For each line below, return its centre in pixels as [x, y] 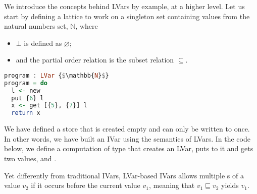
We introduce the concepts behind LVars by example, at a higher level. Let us [124, 6]
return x [26, 113]
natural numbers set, [36, 26]
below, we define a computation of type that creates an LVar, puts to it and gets [129, 148]
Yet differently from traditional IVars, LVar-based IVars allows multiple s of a [124, 175]
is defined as [43, 43]
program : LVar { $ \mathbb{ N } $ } [57, 75]
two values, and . [30, 158]
